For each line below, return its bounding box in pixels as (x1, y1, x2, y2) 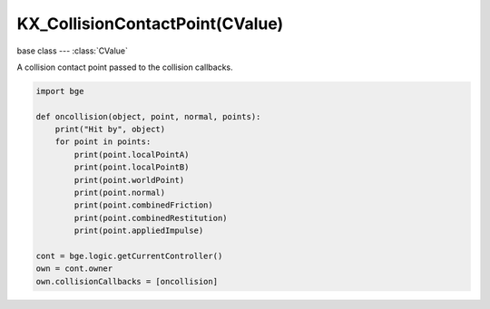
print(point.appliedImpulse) (73, 226, 204, 236)
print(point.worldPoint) (73, 175, 185, 185)
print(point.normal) (73, 188, 166, 198)
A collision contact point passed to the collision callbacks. (16, 62, 233, 72)
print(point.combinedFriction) (73, 200, 213, 210)
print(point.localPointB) (73, 162, 190, 172)
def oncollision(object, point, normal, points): (35, 111, 261, 121)
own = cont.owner (35, 264, 113, 274)
